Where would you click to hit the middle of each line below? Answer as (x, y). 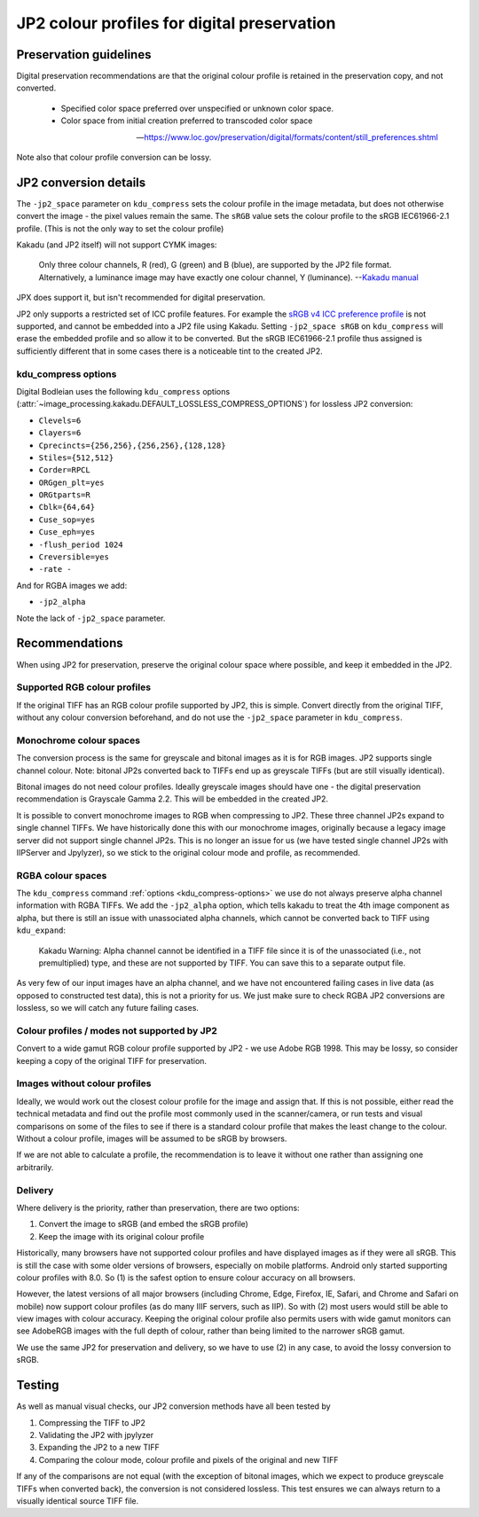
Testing (38, 1385)
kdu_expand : (41, 930)
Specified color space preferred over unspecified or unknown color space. (197, 108)
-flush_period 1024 (81, 544)
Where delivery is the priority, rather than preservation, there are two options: (158, 1208)
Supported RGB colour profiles (83, 687)
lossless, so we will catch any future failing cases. (108, 1008)
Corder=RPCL (64, 470)
